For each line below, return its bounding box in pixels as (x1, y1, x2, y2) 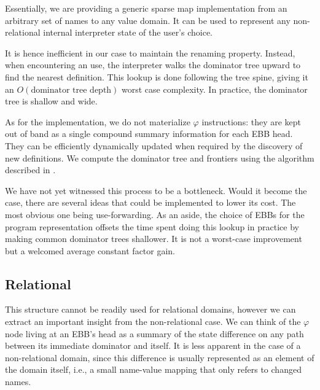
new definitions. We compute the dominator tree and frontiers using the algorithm (5, 151, 314, 164)
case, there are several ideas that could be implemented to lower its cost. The (5, 196, 296, 209)
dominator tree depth (31, 85, 112, 95)
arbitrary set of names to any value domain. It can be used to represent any (5, 14, 291, 26)
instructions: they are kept (201, 115, 302, 128)
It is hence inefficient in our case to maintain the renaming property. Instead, (5, 46, 295, 59)
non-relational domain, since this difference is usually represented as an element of (5, 351, 314, 364)
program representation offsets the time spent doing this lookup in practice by (5, 220, 299, 233)
